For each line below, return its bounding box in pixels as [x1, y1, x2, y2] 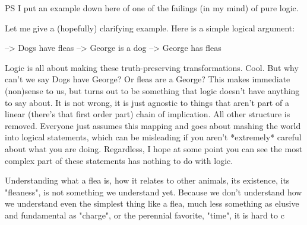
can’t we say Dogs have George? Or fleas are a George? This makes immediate [5, 73, 290, 85]
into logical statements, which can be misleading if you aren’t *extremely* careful [5, 131, 302, 143]
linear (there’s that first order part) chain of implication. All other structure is [5, 108, 290, 120]
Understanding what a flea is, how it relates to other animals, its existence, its [5, 174, 290, 187]
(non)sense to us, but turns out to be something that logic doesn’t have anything [5, 84, 300, 97]
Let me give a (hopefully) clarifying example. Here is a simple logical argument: [5, 21, 295, 34]
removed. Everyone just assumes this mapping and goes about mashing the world [5, 119, 301, 131]
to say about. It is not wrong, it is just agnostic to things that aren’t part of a [5, 96, 289, 108]
